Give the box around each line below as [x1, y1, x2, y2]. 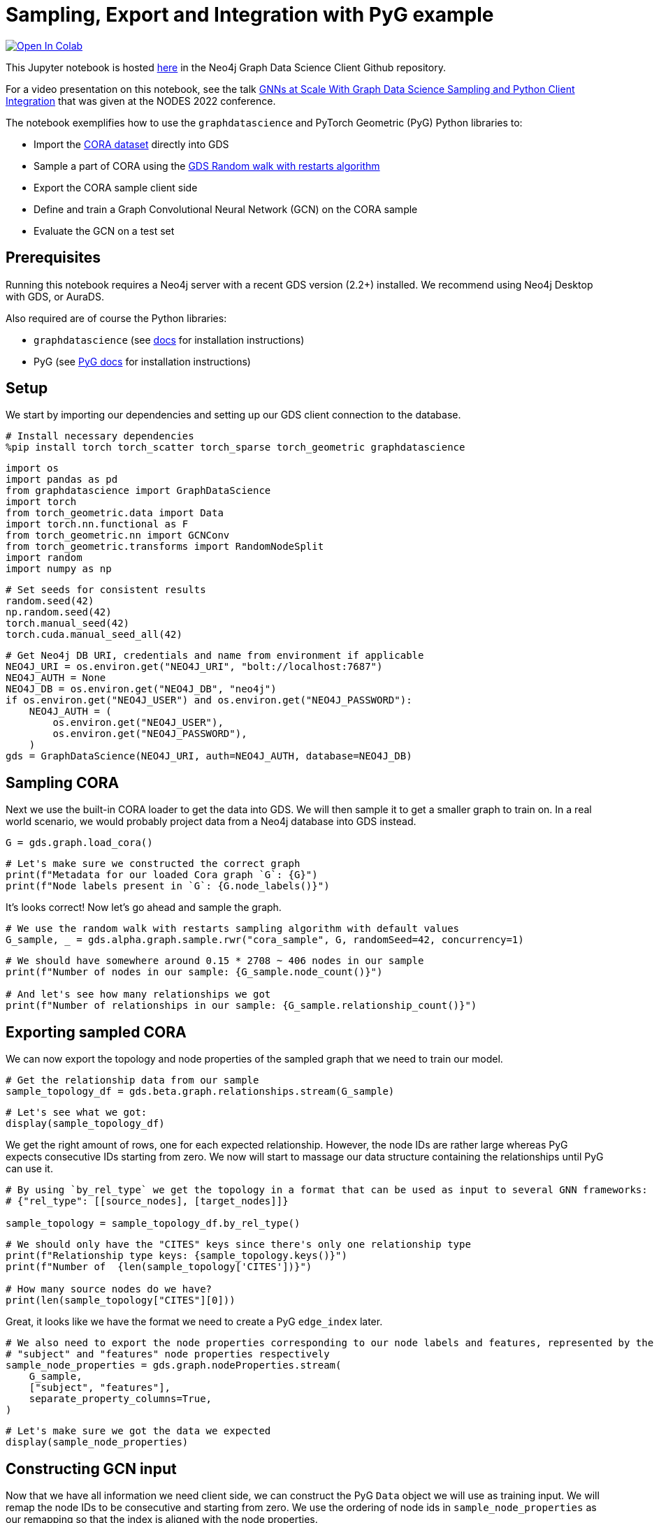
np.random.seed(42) [6, 606, 112, 618]
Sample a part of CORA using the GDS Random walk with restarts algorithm [34, 159, 380, 172]
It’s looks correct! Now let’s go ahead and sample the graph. [6, 901, 282, 914]
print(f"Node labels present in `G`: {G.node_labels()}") [6, 880, 330, 892]
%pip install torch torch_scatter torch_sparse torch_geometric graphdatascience [6, 442, 465, 453]
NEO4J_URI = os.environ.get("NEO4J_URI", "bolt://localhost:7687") [6, 661, 383, 673]
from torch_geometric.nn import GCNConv [6, 530, 230, 541]
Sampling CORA [6, 773, 120, 792]
